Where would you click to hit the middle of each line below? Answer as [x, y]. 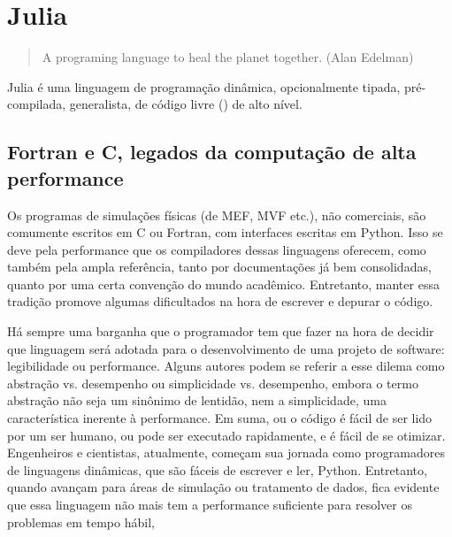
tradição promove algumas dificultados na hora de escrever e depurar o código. [220, 301]
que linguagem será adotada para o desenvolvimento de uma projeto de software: [226, 348]
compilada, [37, 104]
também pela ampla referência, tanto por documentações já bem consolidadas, [219, 267]
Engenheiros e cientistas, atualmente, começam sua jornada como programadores [226, 453]
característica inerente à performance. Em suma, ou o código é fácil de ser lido [220, 418]
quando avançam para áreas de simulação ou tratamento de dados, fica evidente [223, 487]
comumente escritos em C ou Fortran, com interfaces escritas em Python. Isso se [225, 232]
